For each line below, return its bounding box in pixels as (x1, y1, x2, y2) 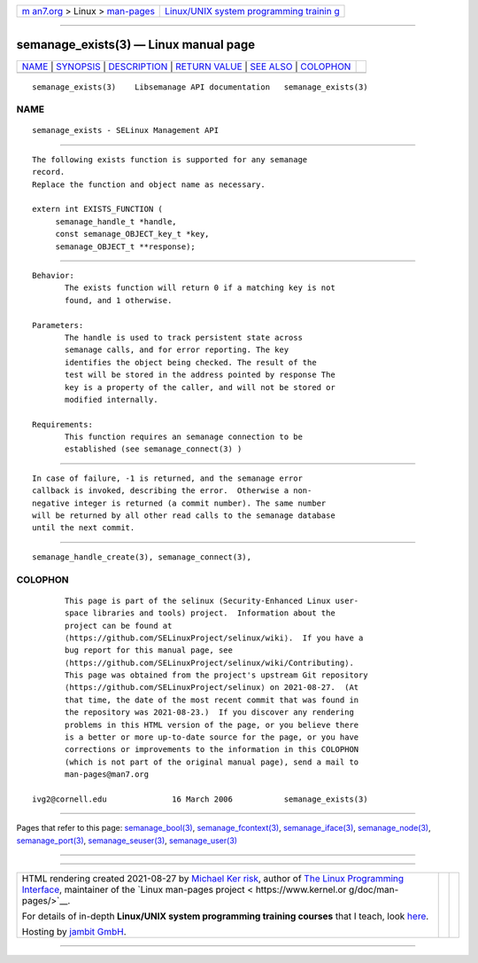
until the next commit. (32, 523, 135, 533)
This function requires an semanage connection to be (65, 432, 303, 442)
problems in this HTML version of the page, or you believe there (65, 719, 359, 730)
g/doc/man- (348, 883, 399, 896)
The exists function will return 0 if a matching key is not (65, 283, 335, 293)
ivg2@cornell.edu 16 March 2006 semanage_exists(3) (32, 795, 368, 804)
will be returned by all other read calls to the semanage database (32, 511, 335, 521)
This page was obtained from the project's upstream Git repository (65, 670, 368, 680)
